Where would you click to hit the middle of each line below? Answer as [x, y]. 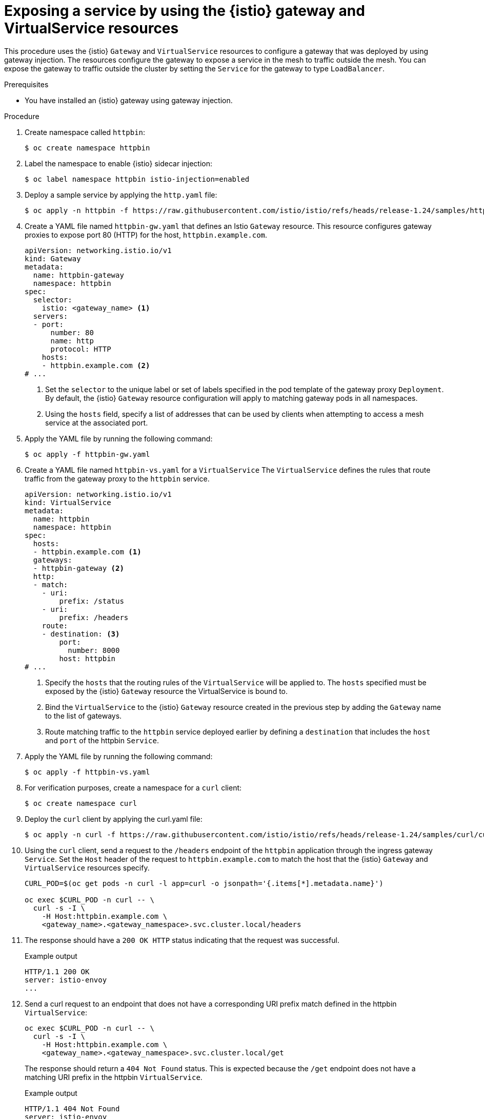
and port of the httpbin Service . [102, 740]
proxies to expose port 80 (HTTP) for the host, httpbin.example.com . [146, 235]
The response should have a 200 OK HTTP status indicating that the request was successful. [182, 940]
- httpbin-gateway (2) [78, 568]
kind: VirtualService [68, 502]
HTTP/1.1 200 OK [57, 971]
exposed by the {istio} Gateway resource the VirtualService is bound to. [167, 691]
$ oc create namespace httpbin [87, 148]
